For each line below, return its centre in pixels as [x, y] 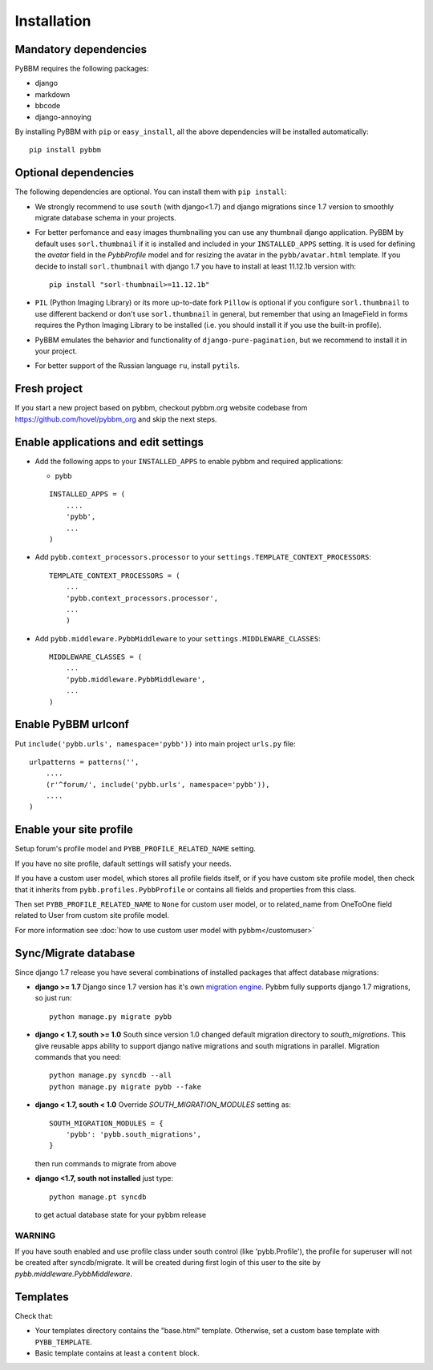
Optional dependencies [75, 173]
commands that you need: [78, 1057]
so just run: [53, 998]
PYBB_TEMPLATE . [63, 1342]
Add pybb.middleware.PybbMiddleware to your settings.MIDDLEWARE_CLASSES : [178, 638]
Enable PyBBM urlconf [72, 724]
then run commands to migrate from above [105, 1163]
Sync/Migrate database [75, 953]
